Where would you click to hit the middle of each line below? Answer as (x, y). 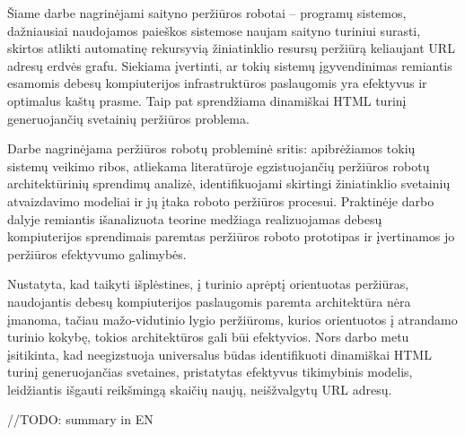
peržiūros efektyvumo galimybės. (97, 253)
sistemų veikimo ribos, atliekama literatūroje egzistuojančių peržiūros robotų (219, 165)
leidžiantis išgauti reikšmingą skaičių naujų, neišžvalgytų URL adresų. (200, 389)
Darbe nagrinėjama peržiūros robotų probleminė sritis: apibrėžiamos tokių (211, 148)
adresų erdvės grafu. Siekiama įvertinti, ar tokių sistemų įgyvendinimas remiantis (230, 65)
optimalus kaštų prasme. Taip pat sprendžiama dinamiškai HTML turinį (207, 100)
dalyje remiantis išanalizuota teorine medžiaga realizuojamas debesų (195, 218)
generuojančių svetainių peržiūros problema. (128, 118)
